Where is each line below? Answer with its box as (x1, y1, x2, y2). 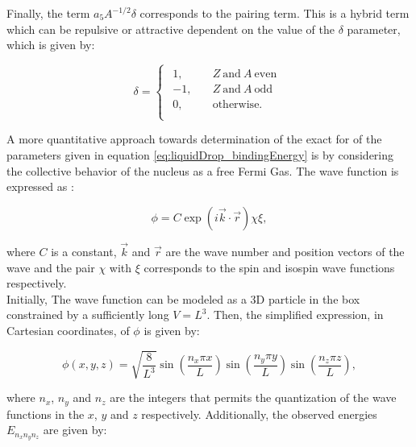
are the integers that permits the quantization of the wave (110, 389, 397, 406)
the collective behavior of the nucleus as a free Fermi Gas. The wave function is (6, 162, 399, 179)
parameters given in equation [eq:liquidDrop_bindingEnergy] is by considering (6, 147, 394, 163)
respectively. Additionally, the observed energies (141, 405, 377, 422)
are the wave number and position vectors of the (165, 243, 405, 260)
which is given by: (6, 36, 95, 53)
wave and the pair (6, 259, 95, 275)
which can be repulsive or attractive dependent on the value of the (6, 20, 335, 37)
